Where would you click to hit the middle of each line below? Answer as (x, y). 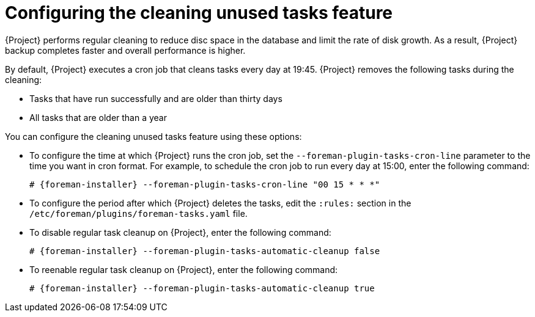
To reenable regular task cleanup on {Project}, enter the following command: (184, 269)
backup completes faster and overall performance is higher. (125, 50)
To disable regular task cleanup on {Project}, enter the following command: (180, 232)
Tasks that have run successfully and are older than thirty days (156, 98)
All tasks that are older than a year (98, 117)
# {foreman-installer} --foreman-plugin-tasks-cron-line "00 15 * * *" (205, 184)
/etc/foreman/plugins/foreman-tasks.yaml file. (138, 213)
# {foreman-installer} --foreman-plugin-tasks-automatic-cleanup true (202, 288)
